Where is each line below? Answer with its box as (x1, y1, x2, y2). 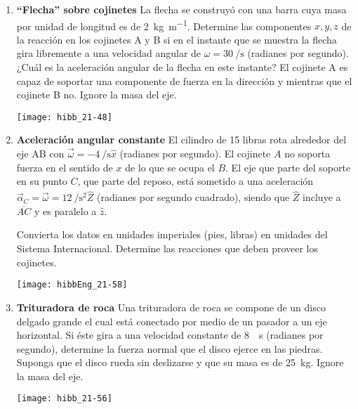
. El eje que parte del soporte (225, 160, 351, 174)
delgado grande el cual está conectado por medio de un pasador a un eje (16, 313, 327, 328)
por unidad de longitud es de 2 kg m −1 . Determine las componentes (16, 16, 312, 33)
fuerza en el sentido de (16, 160, 113, 174)
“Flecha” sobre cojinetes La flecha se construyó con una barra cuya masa (16, 2, 347, 16)
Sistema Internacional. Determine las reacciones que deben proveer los (16, 241, 319, 256)
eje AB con (16, 146, 65, 161)
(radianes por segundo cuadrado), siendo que (97, 190, 290, 204)
